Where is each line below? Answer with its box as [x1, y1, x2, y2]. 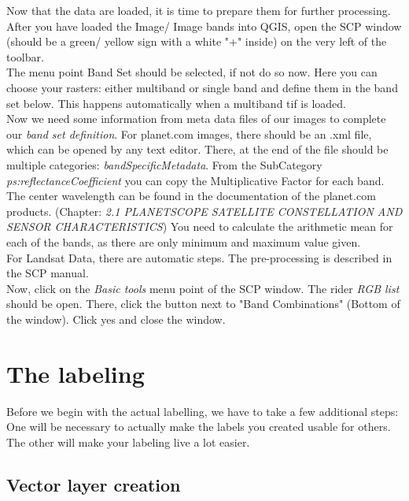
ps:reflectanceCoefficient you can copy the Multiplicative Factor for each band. [6, 172, 385, 188]
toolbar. [6, 48, 44, 65]
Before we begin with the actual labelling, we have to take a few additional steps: [6, 403, 399, 419]
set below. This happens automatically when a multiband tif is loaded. [6, 95, 346, 111]
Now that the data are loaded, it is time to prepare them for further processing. [6, 2, 391, 18]
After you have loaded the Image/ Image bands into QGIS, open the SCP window [6, 17, 402, 34]
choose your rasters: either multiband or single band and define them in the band [6, 79, 398, 95]
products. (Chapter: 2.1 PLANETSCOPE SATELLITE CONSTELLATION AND [6, 202, 403, 219]
